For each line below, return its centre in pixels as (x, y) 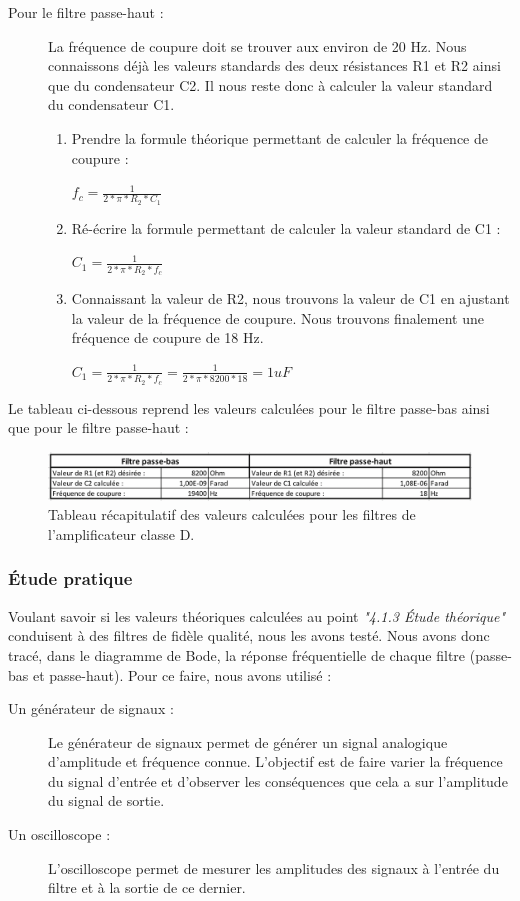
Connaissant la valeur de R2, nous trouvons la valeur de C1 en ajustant (290, 298)
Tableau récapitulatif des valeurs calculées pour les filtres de (232, 514)
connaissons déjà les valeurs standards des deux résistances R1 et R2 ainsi (274, 65)
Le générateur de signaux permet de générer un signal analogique (248, 741)
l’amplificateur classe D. (121, 533)
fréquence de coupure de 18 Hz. (167, 337)
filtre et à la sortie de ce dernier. (147, 887)
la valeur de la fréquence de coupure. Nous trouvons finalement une (277, 317)
